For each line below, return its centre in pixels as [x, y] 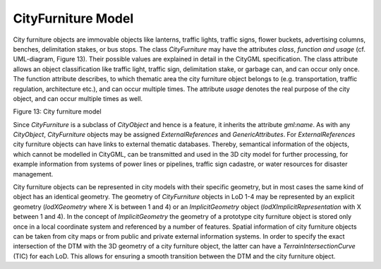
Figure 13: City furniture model [57, 112]
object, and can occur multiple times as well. [78, 98]
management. [33, 174]
